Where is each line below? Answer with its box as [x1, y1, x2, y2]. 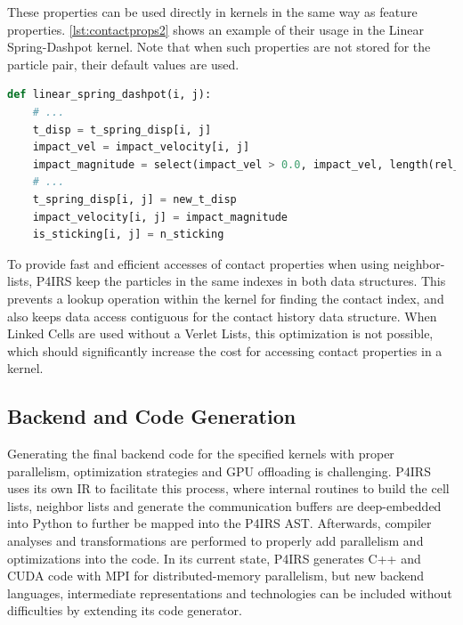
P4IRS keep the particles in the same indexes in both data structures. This [36, 272, 446, 290]
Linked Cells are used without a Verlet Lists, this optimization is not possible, [7, 324, 434, 343]
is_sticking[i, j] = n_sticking [32, 228, 224, 241]
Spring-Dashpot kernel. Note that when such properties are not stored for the [7, 37, 431, 56]
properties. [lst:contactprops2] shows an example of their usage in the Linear [7, 20, 424, 38]
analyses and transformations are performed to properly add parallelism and [7, 532, 424, 550]
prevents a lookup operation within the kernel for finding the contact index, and [7, 288, 444, 307]
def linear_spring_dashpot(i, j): [7, 88, 212, 101]
